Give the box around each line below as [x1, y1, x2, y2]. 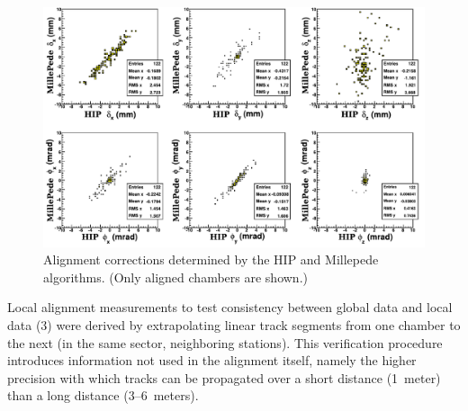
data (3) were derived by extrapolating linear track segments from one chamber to [7, 316, 461, 335]
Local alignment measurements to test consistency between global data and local [7, 298, 453, 317]
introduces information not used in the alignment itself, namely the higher [7, 351, 417, 370]
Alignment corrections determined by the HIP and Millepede [43, 250, 379, 269]
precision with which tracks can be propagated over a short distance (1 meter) [7, 368, 441, 387]
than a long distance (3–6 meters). [7, 386, 199, 405]
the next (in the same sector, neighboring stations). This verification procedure [7, 333, 443, 352]
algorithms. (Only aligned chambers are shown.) [43, 267, 308, 286]
